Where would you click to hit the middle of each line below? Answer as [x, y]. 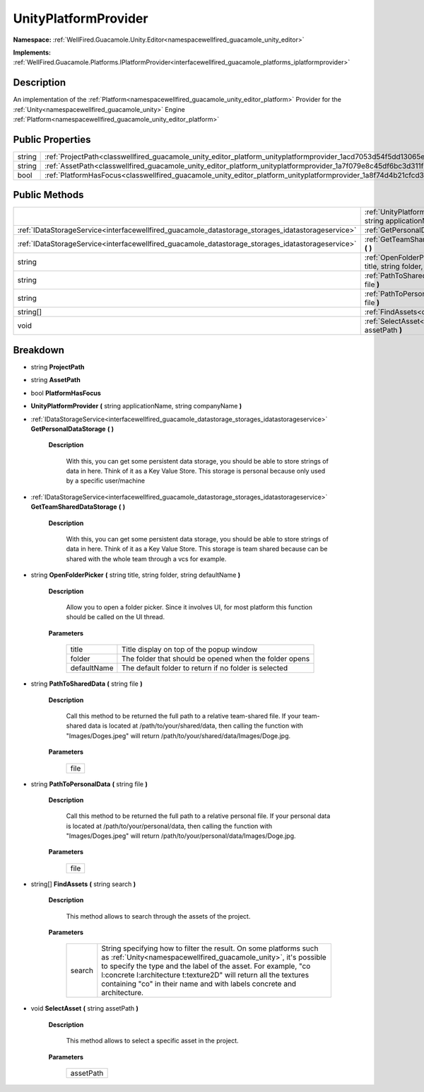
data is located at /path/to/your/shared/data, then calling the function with [196, 726]
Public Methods [48, 195]
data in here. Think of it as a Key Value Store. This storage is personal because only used [196, 471]
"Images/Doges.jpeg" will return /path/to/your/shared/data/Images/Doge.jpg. [178, 735]
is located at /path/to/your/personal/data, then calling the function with [169, 826]
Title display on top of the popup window [189, 650]
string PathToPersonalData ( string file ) [89, 784]
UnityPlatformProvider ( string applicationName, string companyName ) [136, 406]
